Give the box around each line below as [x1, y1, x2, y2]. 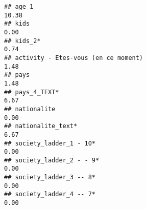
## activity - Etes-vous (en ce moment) [4, 54, 143, 61]
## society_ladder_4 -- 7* [4, 191, 95, 198]
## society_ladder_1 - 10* [4, 139, 95, 147]
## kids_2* [4, 37, 41, 45]
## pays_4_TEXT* [4, 88, 59, 96]
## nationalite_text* [4, 122, 78, 130]
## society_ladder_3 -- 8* [4, 174, 95, 181]
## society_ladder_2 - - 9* [4, 156, 100, 164]
